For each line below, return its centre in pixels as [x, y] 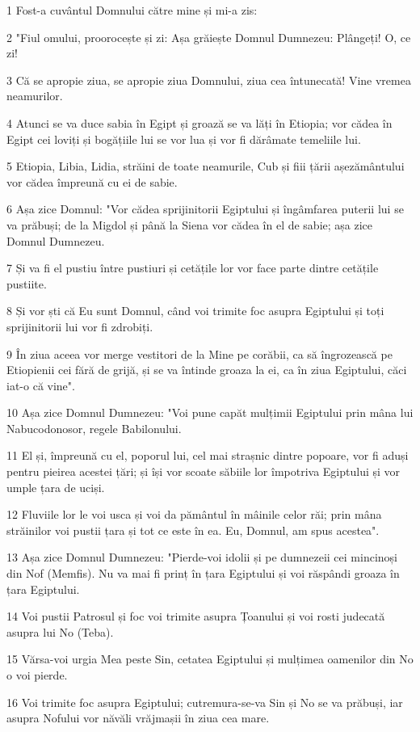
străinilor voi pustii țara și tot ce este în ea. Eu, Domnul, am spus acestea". [193, 530]
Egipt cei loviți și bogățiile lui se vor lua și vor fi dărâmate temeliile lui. [184, 139]
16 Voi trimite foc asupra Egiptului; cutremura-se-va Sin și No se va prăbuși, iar [205, 702]
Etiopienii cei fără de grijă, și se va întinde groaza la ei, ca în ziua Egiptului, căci [207, 370]
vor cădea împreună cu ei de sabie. [92, 181]
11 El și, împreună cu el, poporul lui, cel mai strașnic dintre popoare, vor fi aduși [208, 455]
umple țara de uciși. [56, 487]
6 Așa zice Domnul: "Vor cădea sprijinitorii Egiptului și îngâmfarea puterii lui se [205, 209]
